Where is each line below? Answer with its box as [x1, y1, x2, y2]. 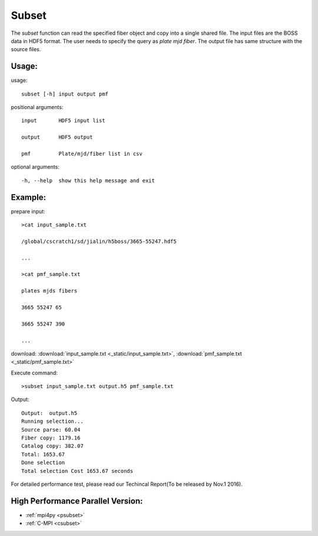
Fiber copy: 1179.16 [21, 435, 81, 442]
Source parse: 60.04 [21, 426, 81, 433]
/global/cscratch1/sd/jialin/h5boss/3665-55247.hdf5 [21, 238, 177, 245]
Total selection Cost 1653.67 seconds [21, 468, 134, 474]
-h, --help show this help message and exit [21, 177, 155, 184]
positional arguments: [11, 104, 64, 111]
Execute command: [11, 369, 58, 376]
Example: [11, 192, 47, 202]
